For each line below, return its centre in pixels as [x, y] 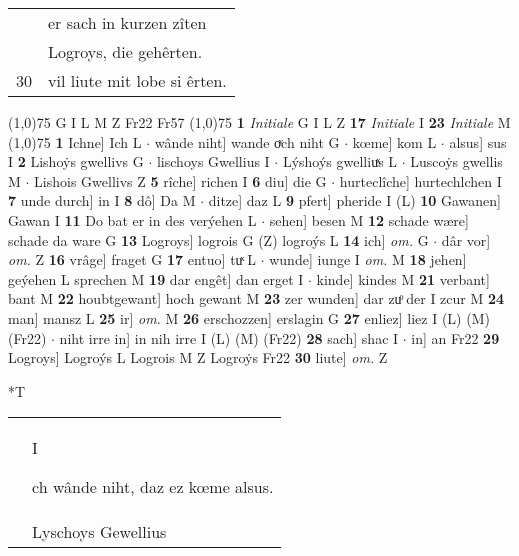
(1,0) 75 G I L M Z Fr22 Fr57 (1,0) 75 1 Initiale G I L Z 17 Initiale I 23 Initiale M [259, 122]
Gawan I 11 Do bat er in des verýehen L [132, 219]
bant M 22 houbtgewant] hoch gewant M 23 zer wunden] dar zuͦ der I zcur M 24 [256, 298]
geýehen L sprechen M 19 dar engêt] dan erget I [156, 278]
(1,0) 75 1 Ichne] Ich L [75, 141]
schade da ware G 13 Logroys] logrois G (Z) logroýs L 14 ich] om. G [218, 239]
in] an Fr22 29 [455, 337]
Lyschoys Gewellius [99, 532]
